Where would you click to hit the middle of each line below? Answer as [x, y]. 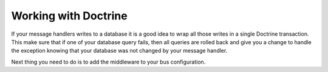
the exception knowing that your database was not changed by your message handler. [119, 51]
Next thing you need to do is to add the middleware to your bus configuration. [108, 62]
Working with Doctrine [69, 16]
